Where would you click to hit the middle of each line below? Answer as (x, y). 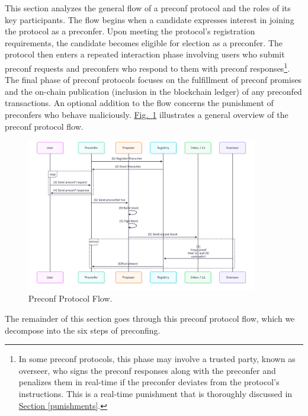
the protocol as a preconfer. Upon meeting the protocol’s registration (130, 31)
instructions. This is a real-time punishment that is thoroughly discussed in (155, 393)
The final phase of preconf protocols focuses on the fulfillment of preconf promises (153, 80)
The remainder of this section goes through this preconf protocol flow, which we (150, 319)
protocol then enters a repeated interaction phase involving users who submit (145, 54)
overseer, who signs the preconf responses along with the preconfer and (147, 370)
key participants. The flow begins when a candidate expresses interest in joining (150, 19)
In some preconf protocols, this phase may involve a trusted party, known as (157, 359)
